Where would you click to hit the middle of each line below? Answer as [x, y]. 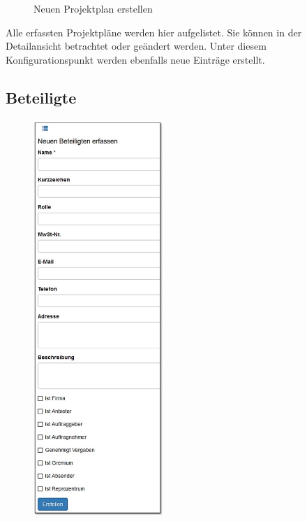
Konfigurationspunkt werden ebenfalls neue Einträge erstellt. [135, 59]
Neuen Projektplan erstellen [93, 8]
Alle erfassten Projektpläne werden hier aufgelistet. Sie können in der [154, 32]
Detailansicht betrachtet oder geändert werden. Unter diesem [136, 46]
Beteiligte [41, 97]
